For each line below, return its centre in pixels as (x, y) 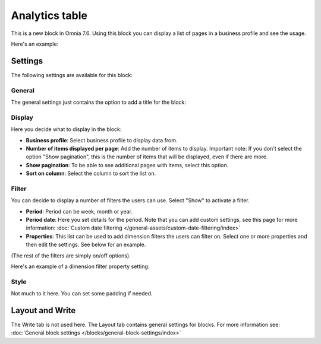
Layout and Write (43, 310)
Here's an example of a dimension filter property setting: (80, 266)
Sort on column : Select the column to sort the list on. (91, 173)
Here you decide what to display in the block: (66, 129)
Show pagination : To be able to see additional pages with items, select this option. (127, 165)
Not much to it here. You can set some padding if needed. (82, 294)
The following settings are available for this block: (72, 75)
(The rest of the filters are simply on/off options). (71, 256)
